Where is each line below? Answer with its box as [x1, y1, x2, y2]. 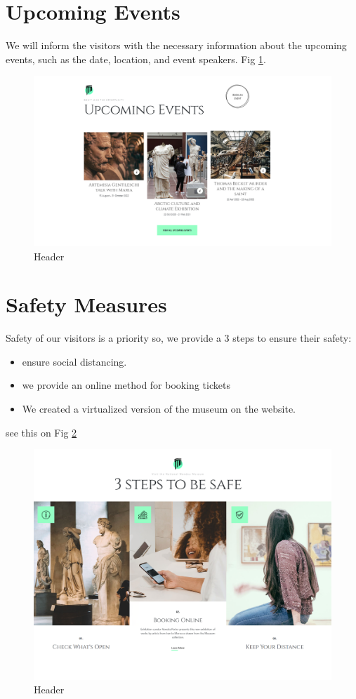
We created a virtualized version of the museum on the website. [22, 401, 296, 416]
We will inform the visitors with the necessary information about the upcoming [6, 38, 347, 53]
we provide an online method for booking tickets [22, 378, 230, 392]
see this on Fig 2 [6, 425, 77, 439]
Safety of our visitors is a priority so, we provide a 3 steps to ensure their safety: [6, 331, 352, 345]
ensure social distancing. [22, 354, 127, 368]
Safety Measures [6, 290, 167, 319]
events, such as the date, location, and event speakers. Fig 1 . [6, 51, 266, 66]
